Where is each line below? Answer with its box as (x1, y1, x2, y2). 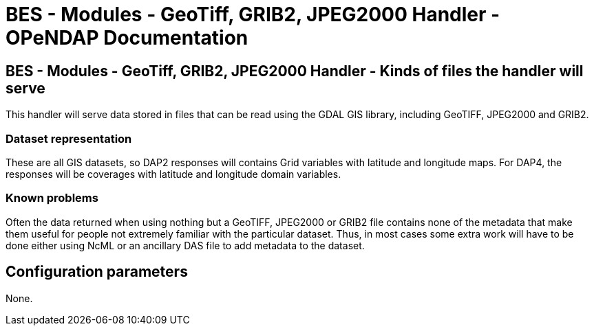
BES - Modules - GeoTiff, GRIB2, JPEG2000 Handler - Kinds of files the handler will (6, 62, 584, 80)
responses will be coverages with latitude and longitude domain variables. (6, 168, 341, 180)
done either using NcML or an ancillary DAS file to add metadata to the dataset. (6, 239, 365, 251)
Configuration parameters (6, 263, 188, 281)
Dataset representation (6, 131, 132, 146)
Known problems (6, 191, 98, 205)
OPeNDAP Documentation (6, 26, 248, 49)
